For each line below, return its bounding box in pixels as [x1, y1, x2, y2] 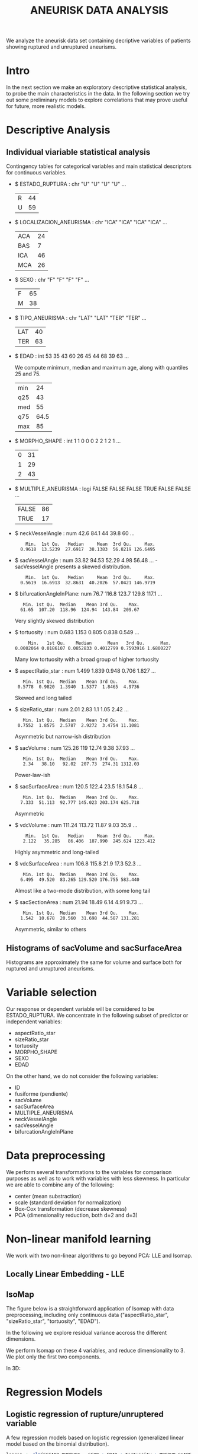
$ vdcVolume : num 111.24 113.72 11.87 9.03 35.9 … [14, 822, 138, 829]
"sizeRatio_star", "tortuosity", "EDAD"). [6, 1318, 100, 1325]
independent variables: [6, 1018, 62, 1025]
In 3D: [6, 1364, 21, 1372]
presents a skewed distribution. [54, 563, 131, 570]
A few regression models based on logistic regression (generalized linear [6, 1434, 184, 1441]
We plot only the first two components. [6, 1353, 101, 1360]
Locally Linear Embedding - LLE [6, 1269, 125, 1279]
